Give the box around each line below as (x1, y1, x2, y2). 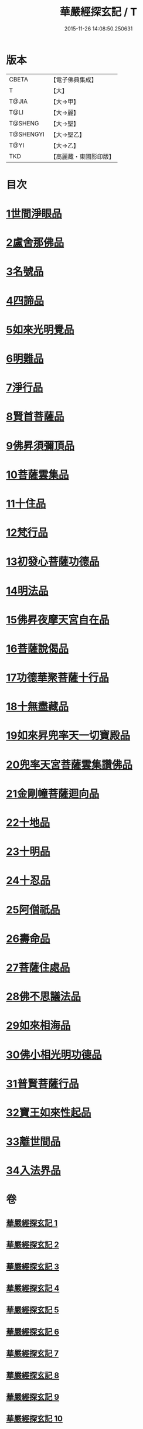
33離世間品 (6, 1135, 61, 1148)
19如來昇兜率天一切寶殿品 (6, 729, 131, 742)
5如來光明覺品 (6, 323, 74, 336)
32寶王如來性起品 (6, 1106, 91, 1119)
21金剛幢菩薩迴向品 (6, 787, 100, 800)
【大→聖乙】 (50, 130, 86, 138)
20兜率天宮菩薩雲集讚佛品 (6, 758, 133, 771)
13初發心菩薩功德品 (6, 555, 100, 568)
